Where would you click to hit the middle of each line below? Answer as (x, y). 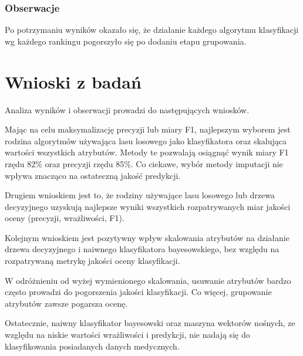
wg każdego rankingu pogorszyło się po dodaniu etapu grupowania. (126, 41)
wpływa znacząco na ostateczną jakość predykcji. (93, 175)
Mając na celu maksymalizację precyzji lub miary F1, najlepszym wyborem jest (148, 129)
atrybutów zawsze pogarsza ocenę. (66, 303)
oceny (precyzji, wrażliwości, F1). (65, 218)
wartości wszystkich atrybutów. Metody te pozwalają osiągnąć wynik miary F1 (147, 152)
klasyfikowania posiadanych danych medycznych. (92, 346)
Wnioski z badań (73, 81)
